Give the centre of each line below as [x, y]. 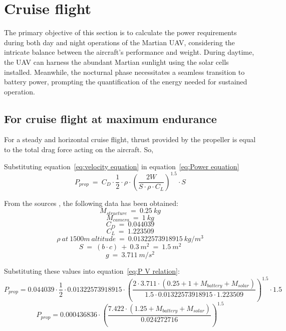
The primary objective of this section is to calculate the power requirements [120, 32]
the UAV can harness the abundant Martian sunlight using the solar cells [116, 62]
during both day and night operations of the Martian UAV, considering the [119, 42]
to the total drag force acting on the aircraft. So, [79, 149]
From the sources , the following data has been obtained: [91, 203]
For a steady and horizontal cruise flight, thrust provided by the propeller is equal [130, 139]
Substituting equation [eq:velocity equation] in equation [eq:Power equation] [122, 166]
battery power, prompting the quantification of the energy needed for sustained [126, 82]
